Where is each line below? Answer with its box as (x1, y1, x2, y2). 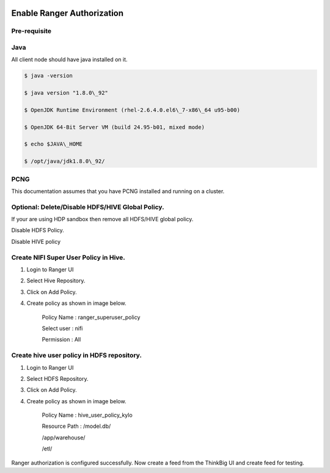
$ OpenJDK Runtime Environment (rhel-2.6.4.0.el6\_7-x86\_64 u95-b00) (24, 106, 241, 113)
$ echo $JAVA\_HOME (24, 141, 82, 148)
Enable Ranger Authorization (11, 8, 124, 18)
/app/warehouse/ (42, 434, 86, 441)
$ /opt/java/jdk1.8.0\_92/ (24, 158, 105, 165)
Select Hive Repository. (26, 277, 86, 284)
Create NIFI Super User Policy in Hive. (11, 253, 125, 262)
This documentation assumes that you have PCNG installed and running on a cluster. (11, 187, 225, 195)
